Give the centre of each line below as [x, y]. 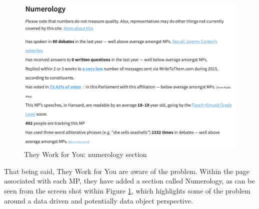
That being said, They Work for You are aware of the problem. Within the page [127, 171]
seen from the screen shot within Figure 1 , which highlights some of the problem [127, 190]
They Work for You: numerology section [85, 154]
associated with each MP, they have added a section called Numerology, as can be [129, 181]
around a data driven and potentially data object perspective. [98, 200]
